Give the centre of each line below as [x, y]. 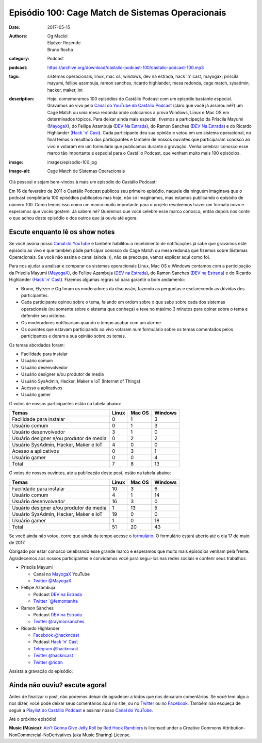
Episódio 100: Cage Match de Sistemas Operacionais [118, 13]
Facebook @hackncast [56, 635]
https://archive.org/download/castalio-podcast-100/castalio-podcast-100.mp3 [126, 67]
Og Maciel [57, 36]
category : [19, 59]
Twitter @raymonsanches [59, 622]
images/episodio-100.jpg [72, 162]
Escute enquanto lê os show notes [62, 232]
